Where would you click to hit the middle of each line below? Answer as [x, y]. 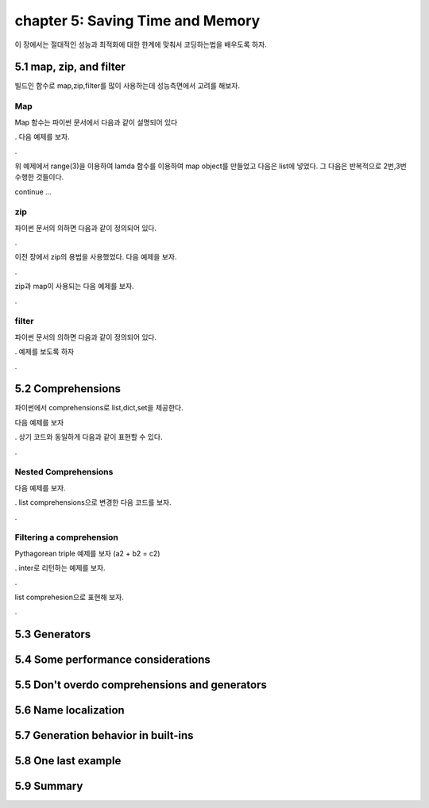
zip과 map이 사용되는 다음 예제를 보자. [74, 287]
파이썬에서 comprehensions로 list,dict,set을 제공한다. [99, 408]
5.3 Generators [53, 635]
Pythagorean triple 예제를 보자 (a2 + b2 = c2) [87, 553]
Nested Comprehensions [64, 472]
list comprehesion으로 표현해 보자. [70, 597]
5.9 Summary [49, 786]
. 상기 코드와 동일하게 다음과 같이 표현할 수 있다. [89, 437]
